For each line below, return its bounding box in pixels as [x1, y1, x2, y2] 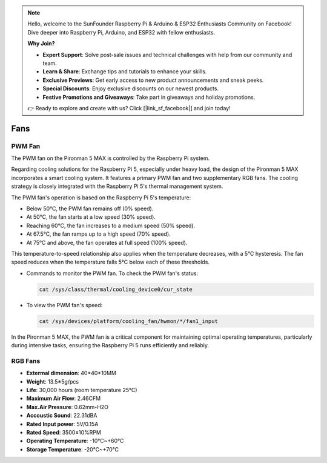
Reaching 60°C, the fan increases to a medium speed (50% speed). [26, 222, 196, 229]
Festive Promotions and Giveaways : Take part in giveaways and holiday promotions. [42, 93, 256, 101]
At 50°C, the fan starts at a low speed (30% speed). [26, 213, 156, 221]
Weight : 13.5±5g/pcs [26, 378, 79, 385]
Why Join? [27, 40, 55, 47]
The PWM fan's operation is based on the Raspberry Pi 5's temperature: [11, 194, 191, 201]
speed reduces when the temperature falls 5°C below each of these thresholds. [11, 258, 210, 266]
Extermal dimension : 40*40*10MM [26, 370, 116, 377]
